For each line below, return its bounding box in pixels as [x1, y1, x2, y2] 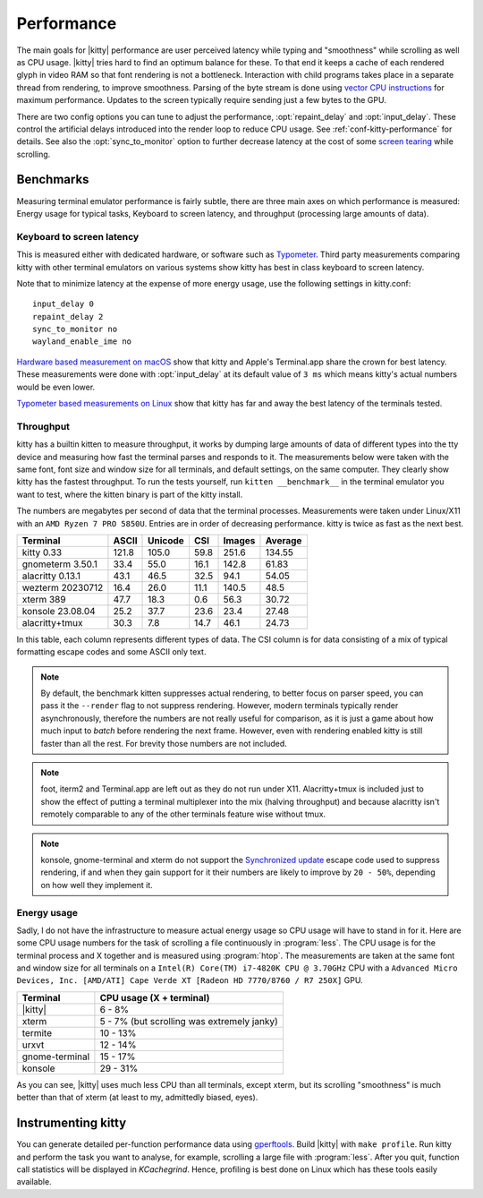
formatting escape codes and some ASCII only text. [16, 646, 207, 657]
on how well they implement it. [40, 879, 154, 890]
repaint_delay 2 [32, 312, 104, 321]
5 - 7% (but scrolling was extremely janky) [99, 1014, 278, 1027]
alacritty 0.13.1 [21, 569, 80, 582]
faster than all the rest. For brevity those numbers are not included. [40, 738, 288, 749]
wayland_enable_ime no [32, 337, 132, 347]
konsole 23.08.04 [21, 604, 96, 617]
